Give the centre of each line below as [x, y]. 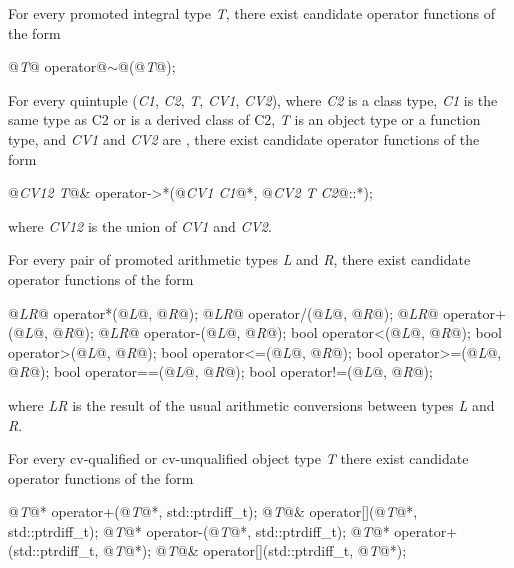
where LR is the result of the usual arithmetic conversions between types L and [251, 404]
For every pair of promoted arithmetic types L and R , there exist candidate [239, 259]
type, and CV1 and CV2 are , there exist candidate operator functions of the [244, 138]
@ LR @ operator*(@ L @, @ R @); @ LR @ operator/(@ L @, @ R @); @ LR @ [223, 312]
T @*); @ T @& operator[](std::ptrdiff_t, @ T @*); [260, 550]
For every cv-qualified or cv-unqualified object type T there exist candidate [238, 458]
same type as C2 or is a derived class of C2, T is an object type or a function [244, 119]
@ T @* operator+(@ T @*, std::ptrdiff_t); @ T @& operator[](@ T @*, [213, 511]
